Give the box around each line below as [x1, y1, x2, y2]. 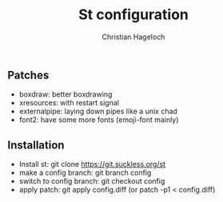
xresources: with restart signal [18, 98, 119, 108]
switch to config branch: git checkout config [18, 176, 165, 186]
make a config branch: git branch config [18, 168, 152, 177]
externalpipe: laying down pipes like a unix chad [18, 106, 177, 117]
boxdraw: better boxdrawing [18, 89, 113, 99]
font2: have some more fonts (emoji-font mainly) [18, 115, 179, 125]
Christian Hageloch [102, 32, 165, 42]
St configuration [78, 6, 189, 24]
